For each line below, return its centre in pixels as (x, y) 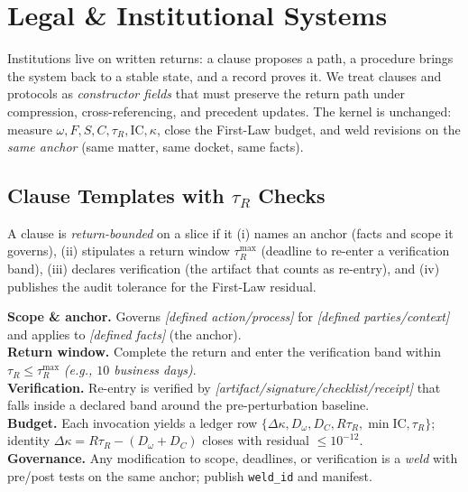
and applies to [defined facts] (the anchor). (124, 334)
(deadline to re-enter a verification (355, 251)
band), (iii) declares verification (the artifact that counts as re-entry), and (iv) (224, 269)
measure (30, 129)
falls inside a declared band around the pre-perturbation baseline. (188, 405)
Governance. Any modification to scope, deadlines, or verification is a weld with (233, 458)
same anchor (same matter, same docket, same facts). (156, 147)
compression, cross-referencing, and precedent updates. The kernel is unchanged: (229, 111)
